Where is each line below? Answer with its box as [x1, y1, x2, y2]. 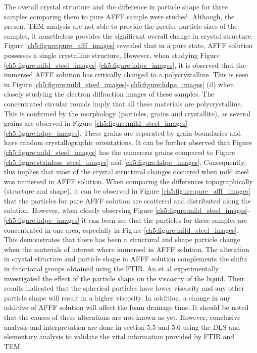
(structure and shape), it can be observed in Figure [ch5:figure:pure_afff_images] [4, 186, 251, 196]
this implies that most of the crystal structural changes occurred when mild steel [4, 166, 249, 177]
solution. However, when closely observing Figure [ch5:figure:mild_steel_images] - [4, 205, 251, 215]
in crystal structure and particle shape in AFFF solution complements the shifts [4, 253, 248, 264]
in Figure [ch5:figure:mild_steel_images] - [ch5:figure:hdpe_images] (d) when [4, 79, 234, 89]
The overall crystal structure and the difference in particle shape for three [4, 1, 228, 11]
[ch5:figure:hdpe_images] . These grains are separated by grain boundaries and [4, 127, 241, 138]
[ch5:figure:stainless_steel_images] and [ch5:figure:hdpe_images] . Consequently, [4, 156, 246, 167]
